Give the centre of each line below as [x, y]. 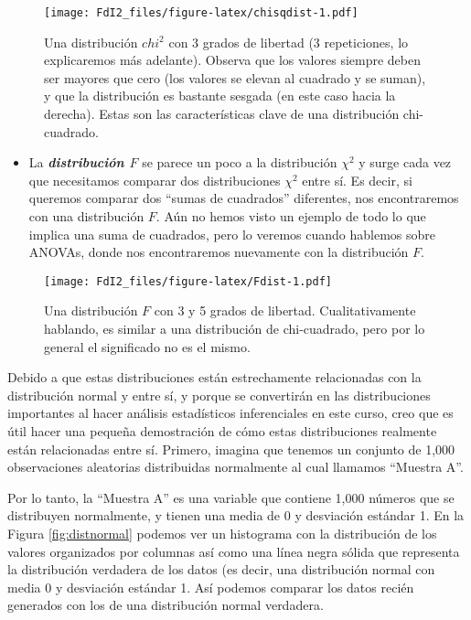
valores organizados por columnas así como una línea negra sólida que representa [234, 551]
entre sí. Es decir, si [357, 180]
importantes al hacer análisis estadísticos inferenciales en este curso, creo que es [230, 413]
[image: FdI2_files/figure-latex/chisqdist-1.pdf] [201, 13]
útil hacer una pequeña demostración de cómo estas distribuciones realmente [222, 431]
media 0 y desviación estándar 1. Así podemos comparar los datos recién [211, 587]
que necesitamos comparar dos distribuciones [155, 180]
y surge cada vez [405, 162]
